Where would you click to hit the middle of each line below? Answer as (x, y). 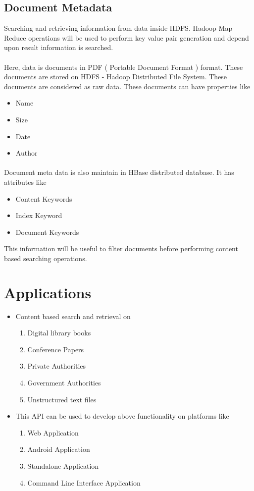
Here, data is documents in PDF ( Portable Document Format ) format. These (124, 67)
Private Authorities (57, 366)
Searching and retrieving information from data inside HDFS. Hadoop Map (118, 28)
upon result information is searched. (59, 47)
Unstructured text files (62, 399)
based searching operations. (46, 258)
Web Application (53, 432)
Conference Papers (56, 349)
